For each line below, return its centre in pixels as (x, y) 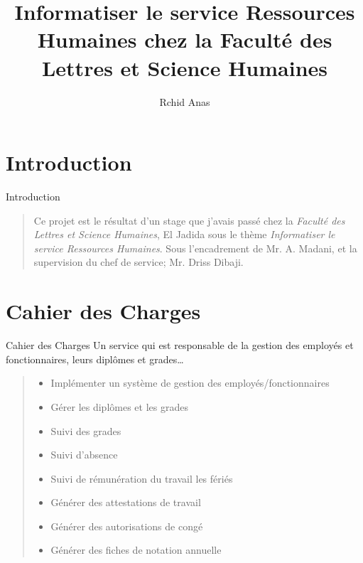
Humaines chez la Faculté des (185, 39)
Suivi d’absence (84, 455)
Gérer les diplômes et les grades (119, 406)
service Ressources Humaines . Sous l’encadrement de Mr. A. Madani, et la (195, 248)
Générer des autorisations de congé (127, 526)
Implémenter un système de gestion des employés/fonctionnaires (190, 383)
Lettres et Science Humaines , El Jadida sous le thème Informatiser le (184, 234)
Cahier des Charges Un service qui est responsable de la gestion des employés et (180, 345)
